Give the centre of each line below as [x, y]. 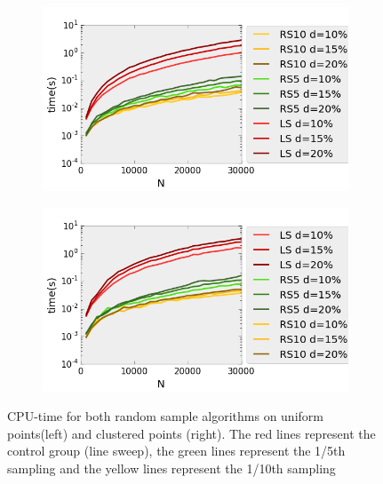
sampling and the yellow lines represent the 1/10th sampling [172, 468]
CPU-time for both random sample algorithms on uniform [165, 416]
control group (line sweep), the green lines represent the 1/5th [176, 451]
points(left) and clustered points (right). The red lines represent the [191, 433]
